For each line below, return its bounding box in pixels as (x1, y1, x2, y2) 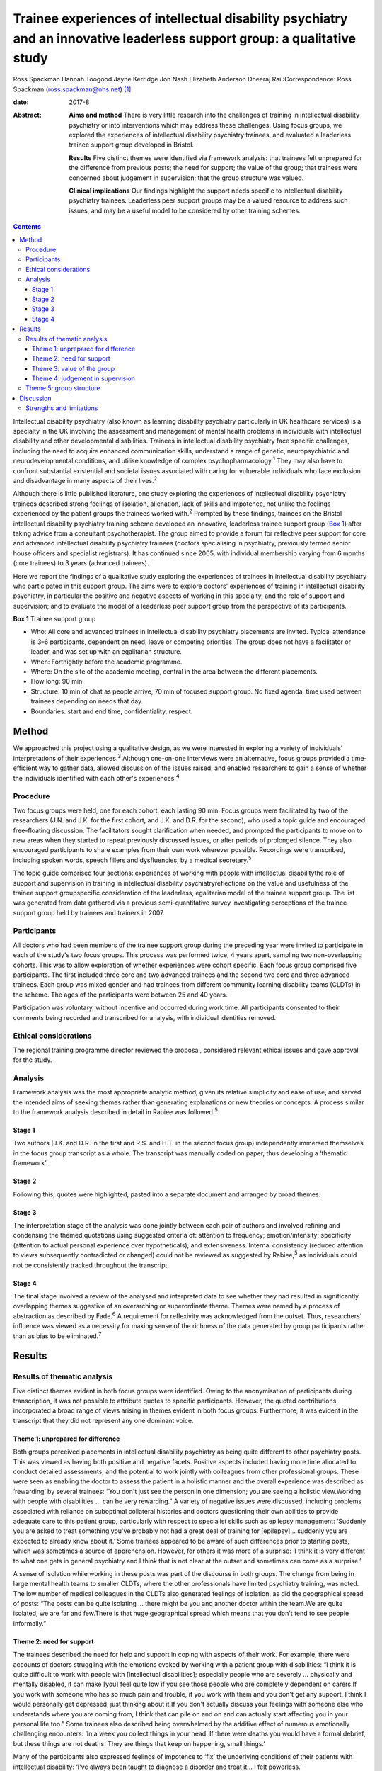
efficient (13, 764, 37, 772)
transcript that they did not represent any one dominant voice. (13, 1416, 194, 1425)
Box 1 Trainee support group (13, 615, 96, 623)
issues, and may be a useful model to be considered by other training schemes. (69, 206, 301, 215)
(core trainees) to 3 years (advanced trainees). (13, 559, 149, 567)
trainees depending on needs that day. (30, 697, 144, 706)
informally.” (13, 1619, 46, 1627)
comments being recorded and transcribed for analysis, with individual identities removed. (13, 1013, 277, 1022)
